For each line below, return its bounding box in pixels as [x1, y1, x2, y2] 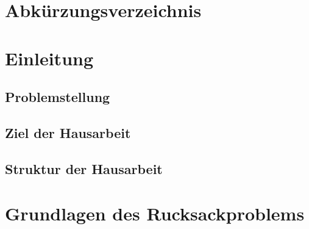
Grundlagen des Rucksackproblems [5, 201, 305, 226]
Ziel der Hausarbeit [5, 123, 131, 142]
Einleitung [5, 45, 94, 70]
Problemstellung [5, 87, 110, 106]
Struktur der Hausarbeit [5, 159, 163, 178]
